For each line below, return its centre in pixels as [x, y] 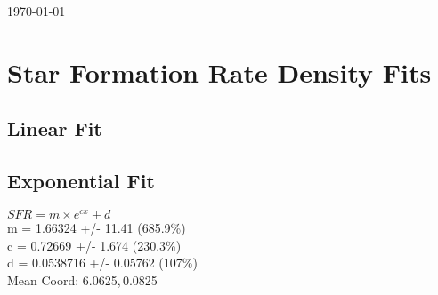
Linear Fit [55, 128]
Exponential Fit [81, 181]
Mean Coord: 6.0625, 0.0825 [82, 279]
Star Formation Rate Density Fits [219, 72]
